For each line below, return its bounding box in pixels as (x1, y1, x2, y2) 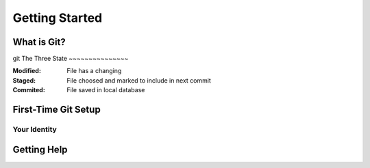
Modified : (12, 67, 41, 75)
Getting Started (12, 10, 103, 25)
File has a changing (66, 67, 122, 75)
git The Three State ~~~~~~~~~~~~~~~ (12, 55, 129, 63)
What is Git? (12, 36, 66, 48)
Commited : (12, 86, 46, 94)
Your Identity (12, 125, 58, 135)
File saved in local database (66, 86, 145, 94)
